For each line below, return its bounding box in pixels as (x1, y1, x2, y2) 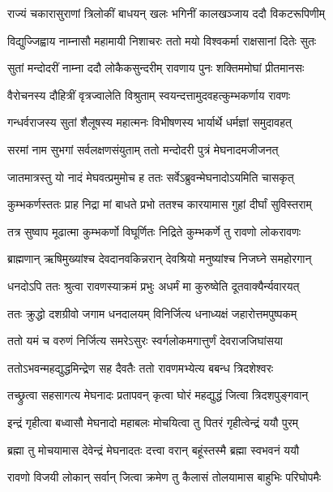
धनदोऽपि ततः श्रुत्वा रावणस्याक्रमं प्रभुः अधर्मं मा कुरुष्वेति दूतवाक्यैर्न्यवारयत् (7, 277, 300, 294)
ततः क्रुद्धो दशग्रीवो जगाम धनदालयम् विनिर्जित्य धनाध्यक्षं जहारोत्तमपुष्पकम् (7, 304, 297, 322)
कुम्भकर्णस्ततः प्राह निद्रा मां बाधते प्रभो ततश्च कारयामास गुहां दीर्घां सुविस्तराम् (7, 196, 312, 213)
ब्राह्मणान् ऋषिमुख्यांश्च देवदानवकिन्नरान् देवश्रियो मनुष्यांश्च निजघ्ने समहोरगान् (7, 250, 312, 267)
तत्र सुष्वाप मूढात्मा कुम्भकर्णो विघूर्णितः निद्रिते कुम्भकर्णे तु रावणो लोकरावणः (7, 222, 301, 240)
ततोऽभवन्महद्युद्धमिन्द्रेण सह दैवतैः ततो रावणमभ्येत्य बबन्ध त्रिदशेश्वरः (7, 359, 274, 376)
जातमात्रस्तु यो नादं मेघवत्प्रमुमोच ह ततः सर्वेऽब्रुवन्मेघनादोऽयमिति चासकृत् (7, 168, 294, 185)
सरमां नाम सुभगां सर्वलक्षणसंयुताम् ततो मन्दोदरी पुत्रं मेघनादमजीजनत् (7, 140, 279, 158)
